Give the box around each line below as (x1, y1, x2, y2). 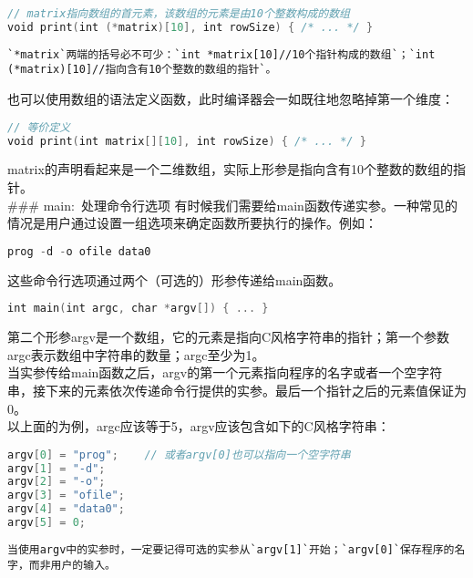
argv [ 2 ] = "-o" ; (7, 475, 106, 489)
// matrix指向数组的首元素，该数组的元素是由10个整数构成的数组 (7, 7, 351, 20)
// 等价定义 (7, 120, 71, 134)
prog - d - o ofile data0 (7, 244, 151, 258)
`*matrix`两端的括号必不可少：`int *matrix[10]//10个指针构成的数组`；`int (7, 47, 436, 61)
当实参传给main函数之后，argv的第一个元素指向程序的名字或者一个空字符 (7, 363, 443, 382)
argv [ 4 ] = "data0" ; (7, 502, 125, 516)
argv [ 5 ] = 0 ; (7, 516, 87, 530)
